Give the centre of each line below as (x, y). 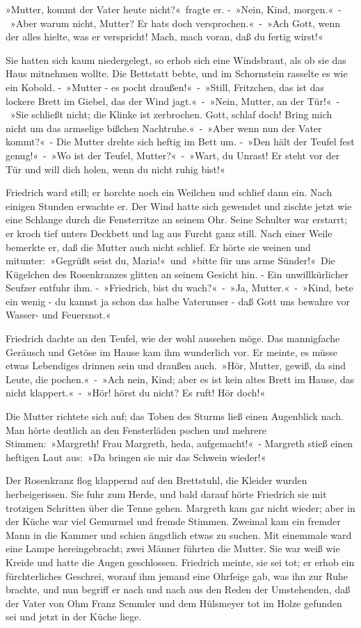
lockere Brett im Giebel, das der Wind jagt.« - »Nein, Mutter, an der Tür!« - (173, 100)
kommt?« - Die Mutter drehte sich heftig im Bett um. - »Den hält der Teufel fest (180, 142)
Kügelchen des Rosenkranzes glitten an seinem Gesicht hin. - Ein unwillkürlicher (177, 274)
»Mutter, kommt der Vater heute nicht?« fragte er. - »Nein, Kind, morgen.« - (174, 9)
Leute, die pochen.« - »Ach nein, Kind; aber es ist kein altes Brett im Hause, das (180, 379)
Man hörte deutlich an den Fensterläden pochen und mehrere (136, 429)
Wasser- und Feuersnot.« (58, 315)
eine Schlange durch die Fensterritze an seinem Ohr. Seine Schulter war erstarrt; (177, 219)
